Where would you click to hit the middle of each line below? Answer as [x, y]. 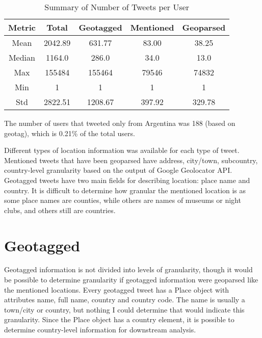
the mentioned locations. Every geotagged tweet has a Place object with [117, 289]
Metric [22, 27]
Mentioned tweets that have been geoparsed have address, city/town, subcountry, [131, 160]
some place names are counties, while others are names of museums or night [123, 200]
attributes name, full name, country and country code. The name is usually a [125, 300]
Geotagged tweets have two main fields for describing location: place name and [127, 180]
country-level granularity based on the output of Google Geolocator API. [118, 170]
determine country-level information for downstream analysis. [100, 330]
